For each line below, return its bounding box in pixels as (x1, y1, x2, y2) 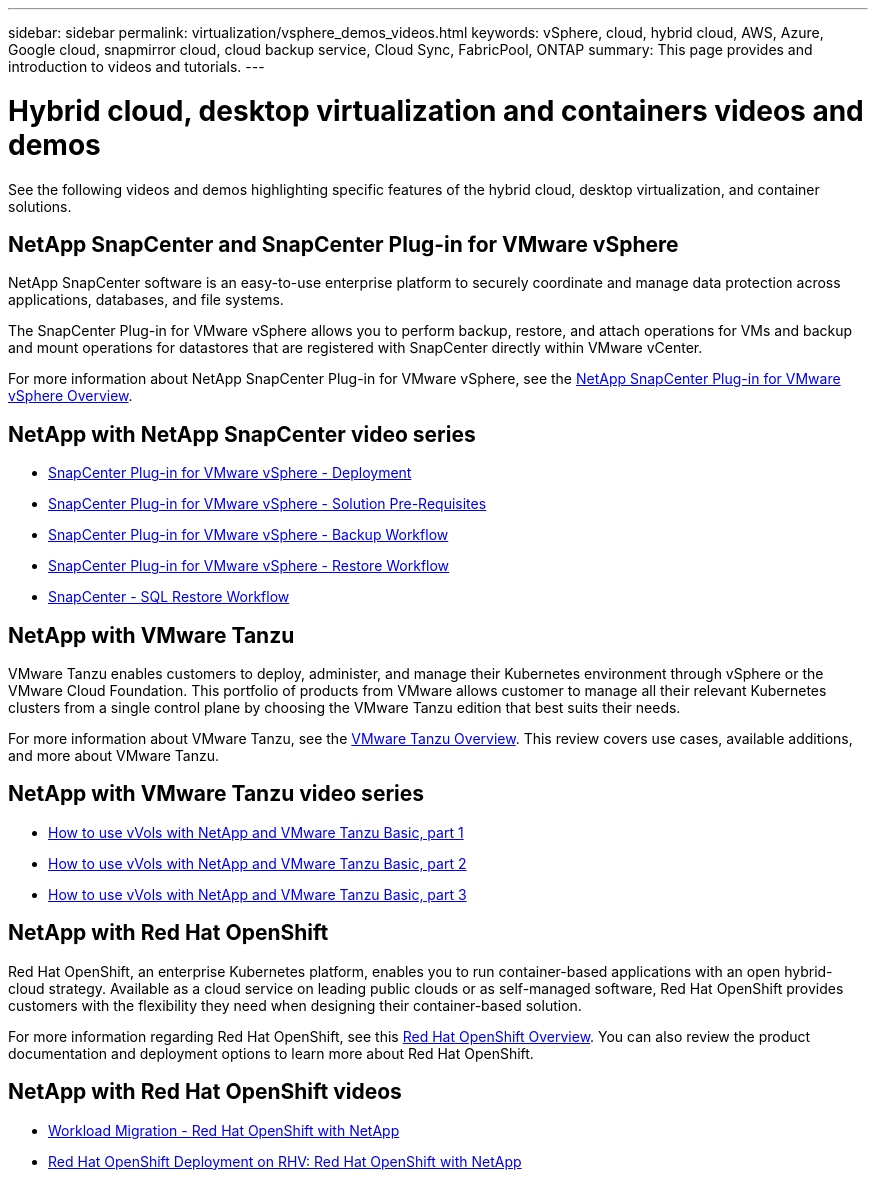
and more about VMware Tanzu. (8, 747, 220, 765)
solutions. (8, 197, 72, 215)
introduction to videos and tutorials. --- (8, 58, 265, 75)
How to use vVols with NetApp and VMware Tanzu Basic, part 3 (48, 885, 467, 903)
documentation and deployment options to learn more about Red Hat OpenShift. (8, 1044, 534, 1062)
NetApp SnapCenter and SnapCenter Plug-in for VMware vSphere (8, 231, 679, 257)
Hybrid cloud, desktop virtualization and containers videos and (8, 93, 864, 128)
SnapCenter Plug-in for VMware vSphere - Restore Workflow (48, 557, 450, 575)
